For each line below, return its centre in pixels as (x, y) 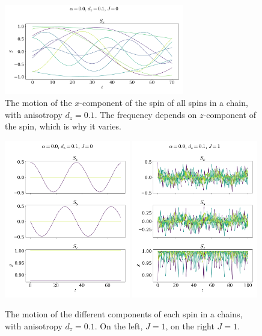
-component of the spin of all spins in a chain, (164, 102)
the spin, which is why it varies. (63, 126)
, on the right (190, 325)
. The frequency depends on (146, 114)
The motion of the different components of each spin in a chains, (124, 314)
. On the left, (119, 325)
